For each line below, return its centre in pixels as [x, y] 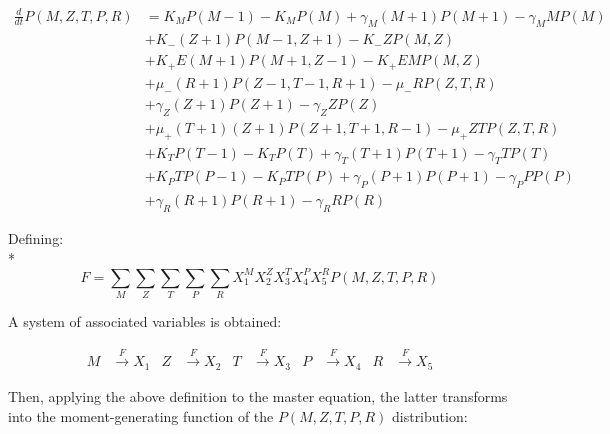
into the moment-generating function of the [141, 415]
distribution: [429, 415]
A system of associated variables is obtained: [145, 321]
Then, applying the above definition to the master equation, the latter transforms [258, 395]
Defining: [36, 238]
